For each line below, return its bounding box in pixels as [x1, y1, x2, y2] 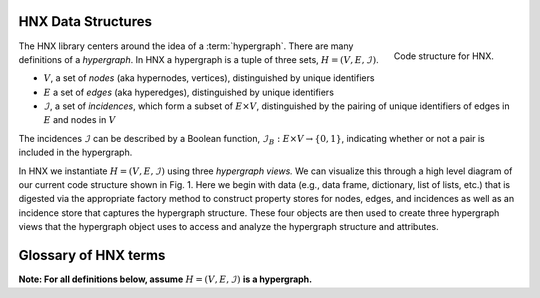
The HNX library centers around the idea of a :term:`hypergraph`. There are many [18, 40, 354, 52]
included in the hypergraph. [18, 146, 133, 159]
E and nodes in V [43, 114, 116, 126]
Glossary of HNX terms [18, 247, 166, 264]
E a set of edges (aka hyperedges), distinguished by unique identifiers [43, 86, 335, 98]
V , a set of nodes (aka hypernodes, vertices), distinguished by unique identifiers [43, 72, 375, 84]
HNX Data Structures [18, 13, 152, 30]
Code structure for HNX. [393, 50, 494, 62]
